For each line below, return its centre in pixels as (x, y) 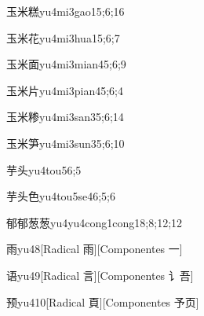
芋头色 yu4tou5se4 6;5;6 (61, 196)
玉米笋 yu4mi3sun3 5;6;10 (66, 143)
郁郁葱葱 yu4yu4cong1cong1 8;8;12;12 (95, 222)
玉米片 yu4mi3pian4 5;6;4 (65, 90)
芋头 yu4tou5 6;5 (44, 169)
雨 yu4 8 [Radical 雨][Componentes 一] (95, 249)
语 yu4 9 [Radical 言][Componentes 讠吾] (100, 275)
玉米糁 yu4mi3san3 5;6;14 (65, 117)
